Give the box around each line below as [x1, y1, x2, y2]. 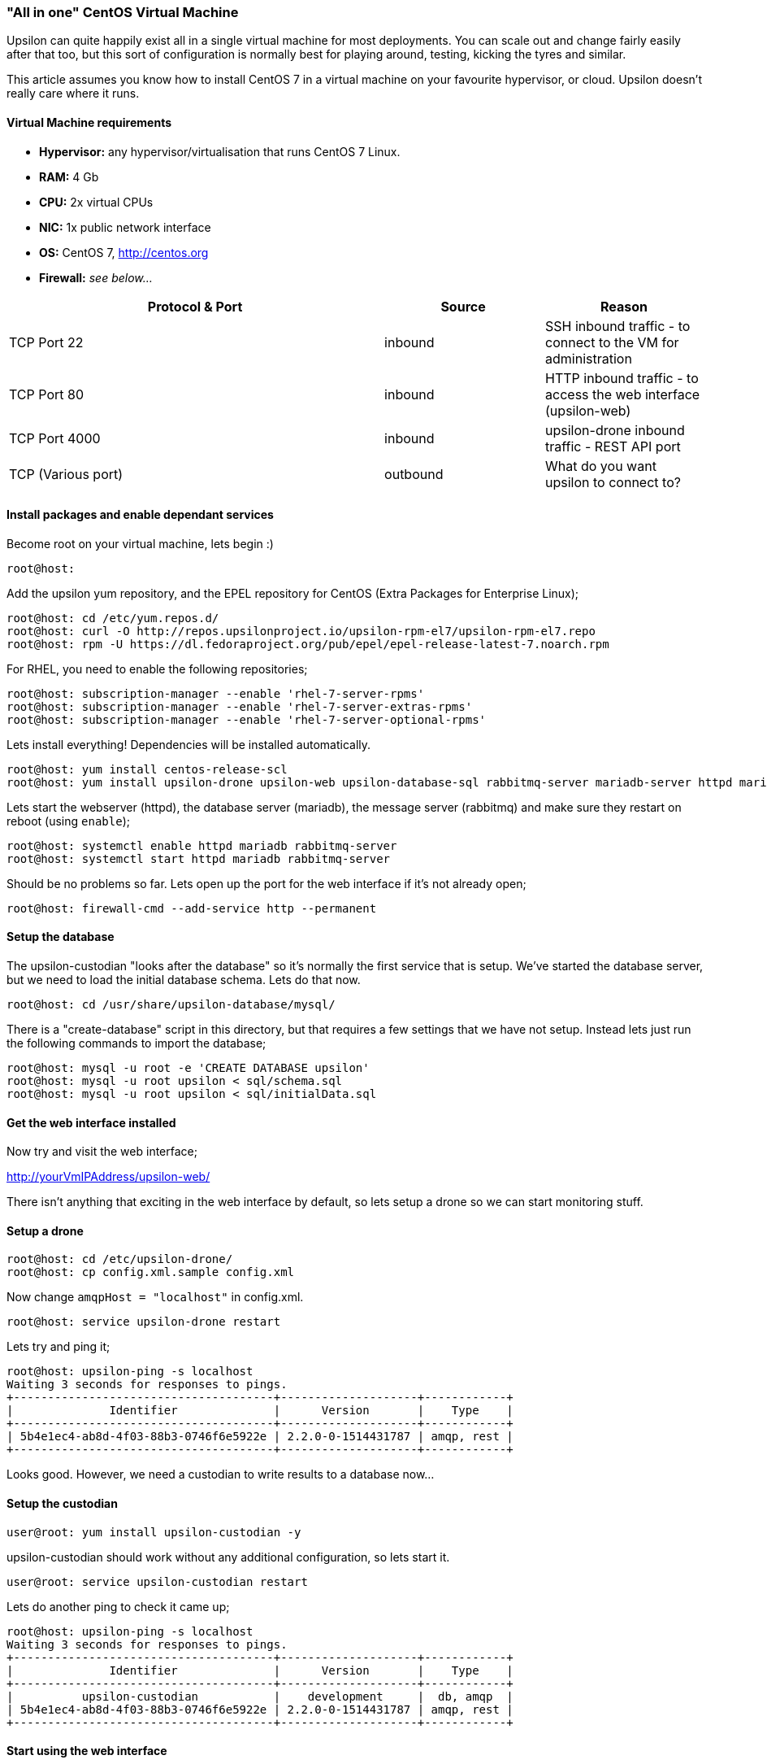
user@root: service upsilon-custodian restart [6, 1575, 308, 1588]
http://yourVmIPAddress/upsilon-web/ [6, 1169, 210, 1184]
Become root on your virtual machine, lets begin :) [6, 536, 274, 551]
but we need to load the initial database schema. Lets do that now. [6, 973, 361, 987]
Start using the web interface [6, 1744, 167, 1758]
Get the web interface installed [6, 1115, 176, 1130]
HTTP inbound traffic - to [545, 369, 699, 386]
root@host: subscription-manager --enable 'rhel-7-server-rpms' [6, 686, 425, 700]
